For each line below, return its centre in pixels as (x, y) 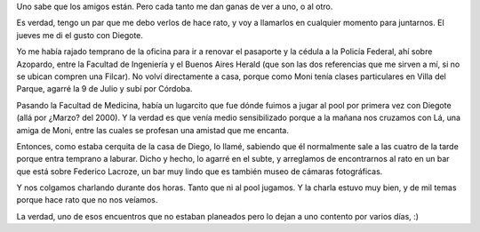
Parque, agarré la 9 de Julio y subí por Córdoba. (104, 89)
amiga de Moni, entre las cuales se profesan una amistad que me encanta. (152, 130)
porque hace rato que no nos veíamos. (87, 200)
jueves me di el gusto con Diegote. (80, 35)
